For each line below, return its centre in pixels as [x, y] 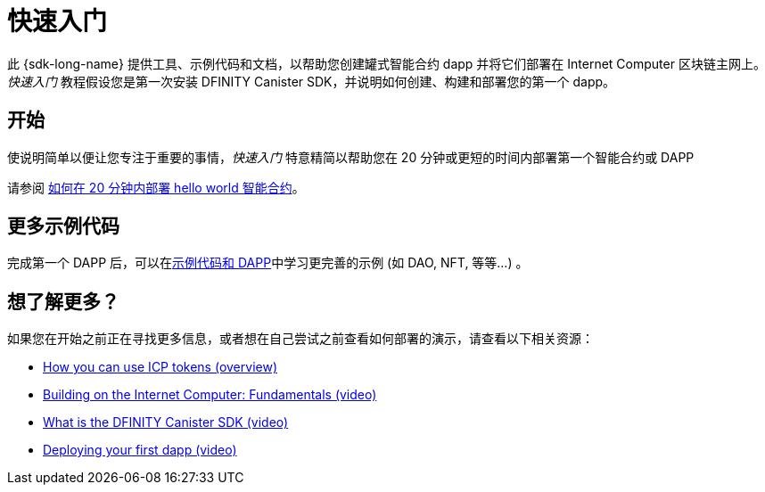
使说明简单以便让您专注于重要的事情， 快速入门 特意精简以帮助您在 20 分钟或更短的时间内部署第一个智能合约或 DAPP [351, 157]
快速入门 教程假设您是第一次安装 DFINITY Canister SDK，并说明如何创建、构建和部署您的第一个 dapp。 [312, 81]
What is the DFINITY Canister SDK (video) [166, 422]
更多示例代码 [63, 226]
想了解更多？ [63, 301]
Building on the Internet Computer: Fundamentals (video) [210, 395]
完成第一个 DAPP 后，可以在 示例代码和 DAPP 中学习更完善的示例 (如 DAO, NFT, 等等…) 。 [268, 263]
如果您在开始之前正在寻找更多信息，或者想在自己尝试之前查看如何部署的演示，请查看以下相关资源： [300, 339]
